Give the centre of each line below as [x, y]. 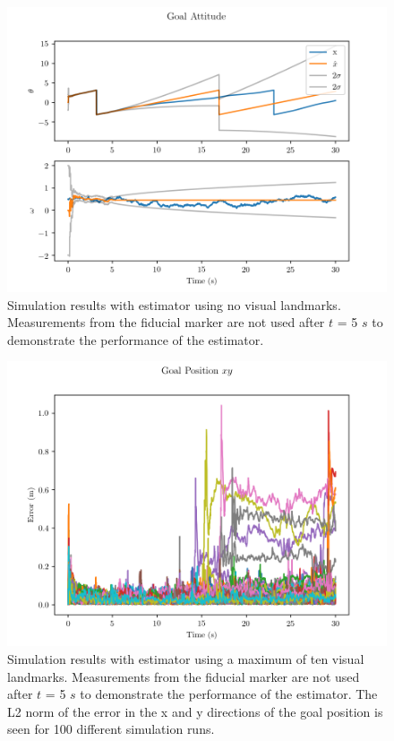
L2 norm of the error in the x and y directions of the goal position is [195, 711]
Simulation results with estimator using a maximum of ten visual [186, 658]
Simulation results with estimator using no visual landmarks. [174, 304]
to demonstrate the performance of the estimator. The [229, 694]
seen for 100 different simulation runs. [111, 729]
